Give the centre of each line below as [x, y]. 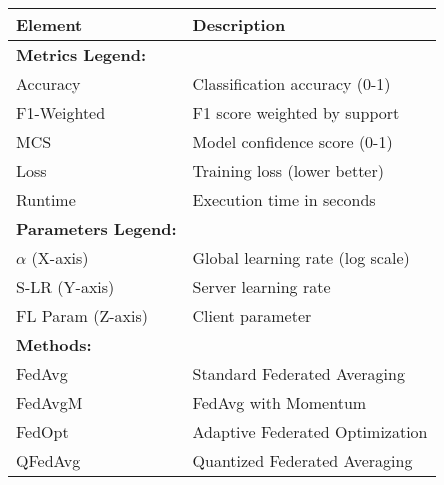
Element [49, 24]
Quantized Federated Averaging [302, 460]
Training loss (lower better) [288, 170]
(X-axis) [60, 257]
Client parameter [252, 315]
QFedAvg [48, 460]
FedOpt [42, 431]
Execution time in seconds [284, 199]
